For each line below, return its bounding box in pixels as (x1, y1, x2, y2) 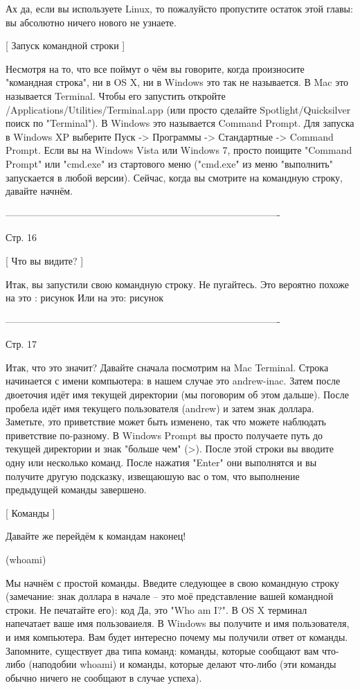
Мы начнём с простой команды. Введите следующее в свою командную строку (6, 575, 339, 590)
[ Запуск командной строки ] (6, 38, 125, 53)
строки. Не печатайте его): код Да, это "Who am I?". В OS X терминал (6, 602, 307, 617)
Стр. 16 (6, 230, 37, 245)
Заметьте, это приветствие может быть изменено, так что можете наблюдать (6, 414, 326, 429)
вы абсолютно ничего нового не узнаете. (6, 15, 177, 29)
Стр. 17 (6, 337, 37, 351)
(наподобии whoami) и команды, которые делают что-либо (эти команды (28, 657, 336, 671)
